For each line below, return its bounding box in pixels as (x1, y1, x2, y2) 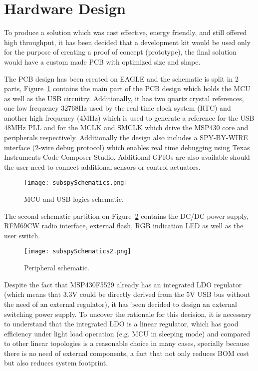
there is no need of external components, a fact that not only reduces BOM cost (4, 347, 249, 358)
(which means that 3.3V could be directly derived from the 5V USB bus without (4, 289, 251, 299)
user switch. (4, 230, 40, 240)
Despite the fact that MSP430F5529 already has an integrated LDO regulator (4, 279, 242, 289)
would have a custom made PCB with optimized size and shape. (4, 56, 201, 67)
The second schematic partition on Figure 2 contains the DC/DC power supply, (4, 210, 249, 221)
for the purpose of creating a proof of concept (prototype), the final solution (4, 47, 237, 57)
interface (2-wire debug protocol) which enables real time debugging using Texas (4, 142, 250, 152)
